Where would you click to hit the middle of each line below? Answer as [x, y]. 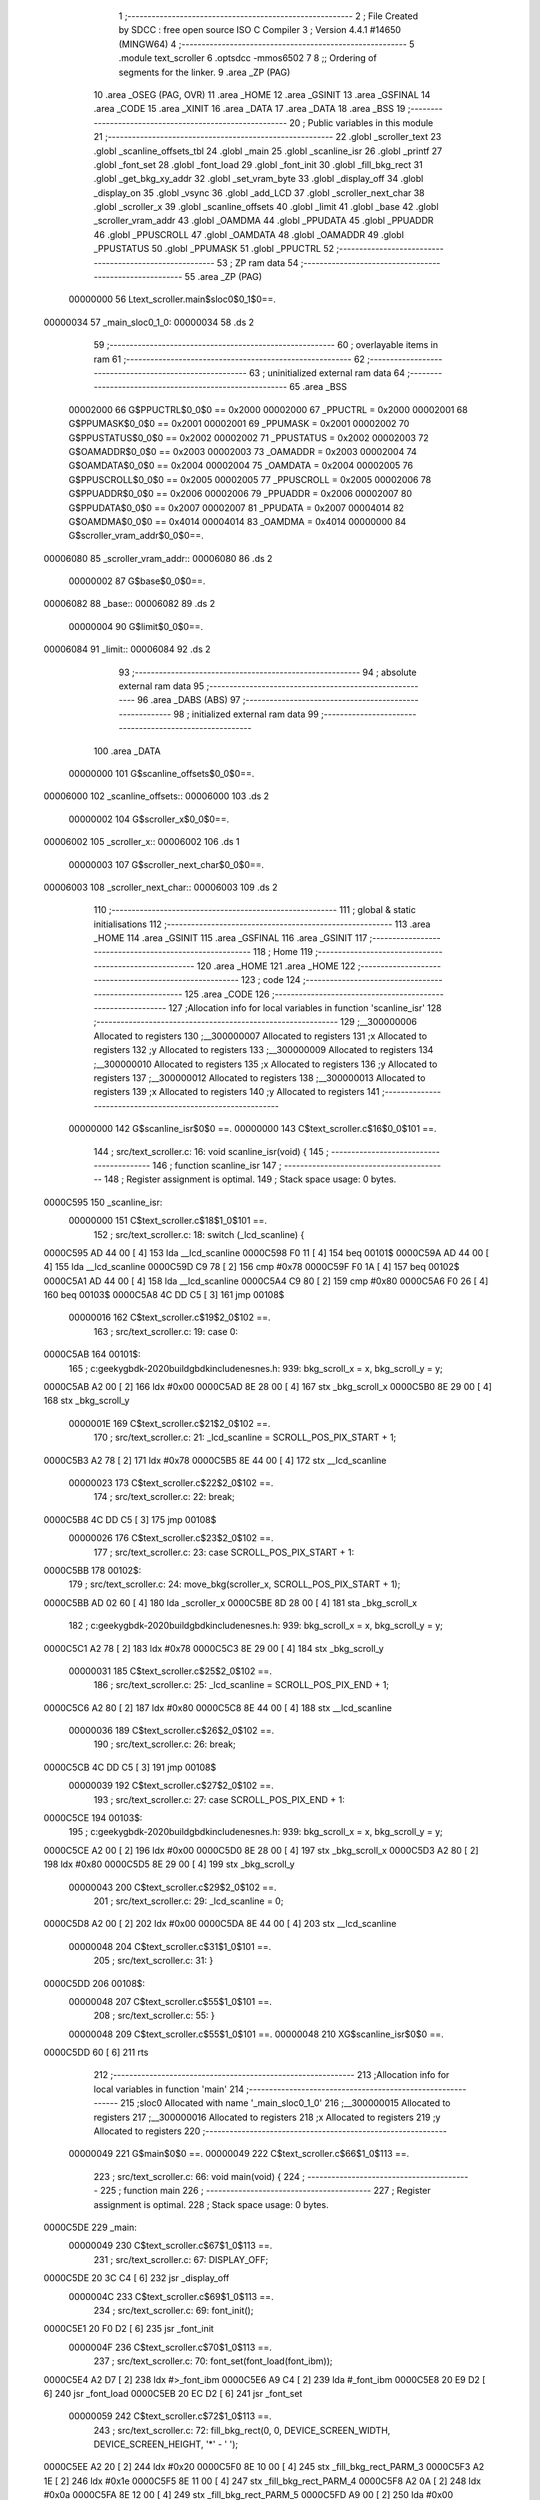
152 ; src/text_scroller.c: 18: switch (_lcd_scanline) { [199, 1234]
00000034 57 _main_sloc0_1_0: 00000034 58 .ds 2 [149, 322]
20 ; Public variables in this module [361, 122]
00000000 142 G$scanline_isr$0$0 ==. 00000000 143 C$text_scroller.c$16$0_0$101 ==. [252, 1129]
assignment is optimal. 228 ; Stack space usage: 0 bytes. [211, 2204]
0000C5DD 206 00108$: [94, 1983]
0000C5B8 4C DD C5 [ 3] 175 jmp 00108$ [130, 1519]
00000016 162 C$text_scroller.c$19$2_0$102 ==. [169, 1317]
